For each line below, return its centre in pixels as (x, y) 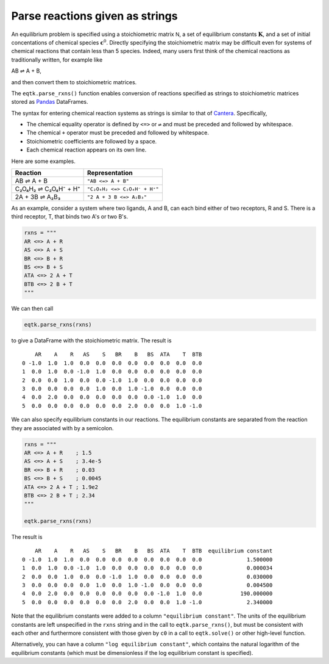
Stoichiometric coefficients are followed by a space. (92, 141)
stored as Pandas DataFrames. (50, 102)
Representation (110, 173)
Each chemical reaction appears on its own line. (87, 150)
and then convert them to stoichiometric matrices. (74, 82)
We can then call (32, 309)
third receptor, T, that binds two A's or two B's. (69, 217)
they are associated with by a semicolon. (62, 428)
